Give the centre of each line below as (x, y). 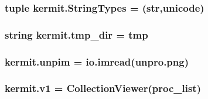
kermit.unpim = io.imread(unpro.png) (97, 61)
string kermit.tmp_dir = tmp (76, 34)
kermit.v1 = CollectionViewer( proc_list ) (103, 88)
